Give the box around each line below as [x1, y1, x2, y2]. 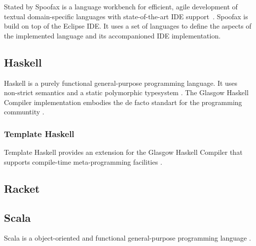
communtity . [4, 106, 44, 117]
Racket [4, 180, 40, 196]
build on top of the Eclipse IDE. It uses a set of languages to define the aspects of [4, 21, 252, 31]
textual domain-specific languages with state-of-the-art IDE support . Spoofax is [4, 11, 248, 21]
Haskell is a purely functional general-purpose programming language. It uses [4, 77, 238, 88]
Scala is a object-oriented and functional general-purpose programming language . [4, 233, 251, 243]
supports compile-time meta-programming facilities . [4, 156, 162, 167]
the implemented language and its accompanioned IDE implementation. [4, 30, 221, 40]
